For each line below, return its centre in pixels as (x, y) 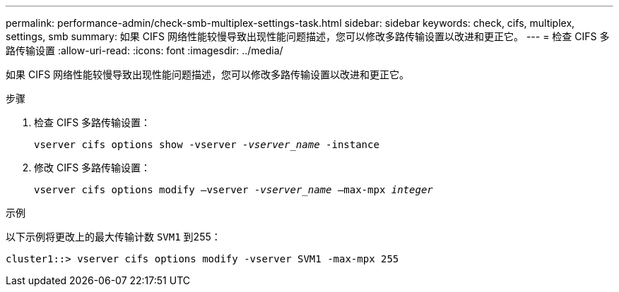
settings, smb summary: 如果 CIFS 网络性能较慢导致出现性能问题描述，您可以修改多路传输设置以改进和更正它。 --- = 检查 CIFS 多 (308, 36)
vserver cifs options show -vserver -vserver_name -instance (207, 145)
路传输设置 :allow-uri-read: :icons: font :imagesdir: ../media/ (145, 50)
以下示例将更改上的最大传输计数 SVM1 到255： (113, 237)
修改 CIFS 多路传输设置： (93, 168)
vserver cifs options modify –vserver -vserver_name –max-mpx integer (234, 190)
